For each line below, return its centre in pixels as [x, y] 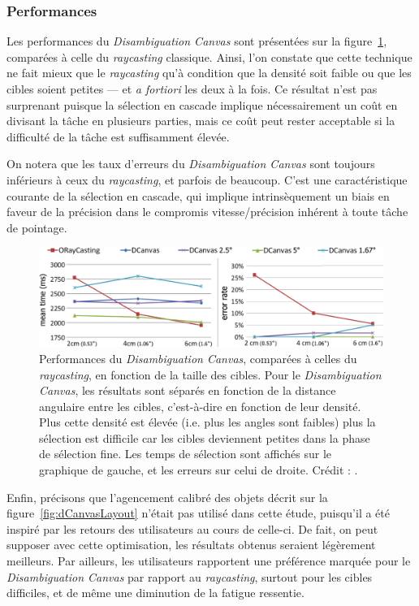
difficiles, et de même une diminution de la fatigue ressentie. [156, 593]
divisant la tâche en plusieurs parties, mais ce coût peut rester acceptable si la [201, 121]
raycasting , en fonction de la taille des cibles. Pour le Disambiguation [210, 374]
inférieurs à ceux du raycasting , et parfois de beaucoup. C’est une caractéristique [207, 179]
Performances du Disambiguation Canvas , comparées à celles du [198, 358]
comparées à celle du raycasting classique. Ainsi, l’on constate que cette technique [209, 56]
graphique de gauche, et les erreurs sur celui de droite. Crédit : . [199, 470]
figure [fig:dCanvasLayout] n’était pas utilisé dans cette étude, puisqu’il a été [198, 513]
